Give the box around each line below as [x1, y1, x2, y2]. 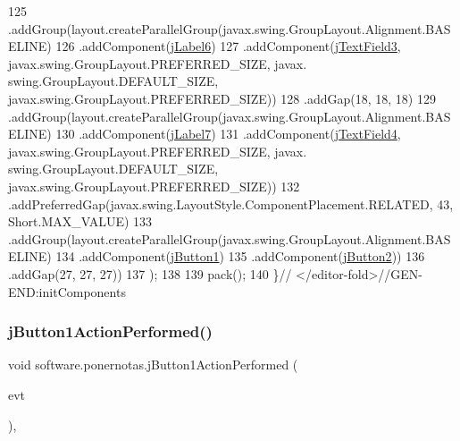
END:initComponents [8, 282, 126, 301]
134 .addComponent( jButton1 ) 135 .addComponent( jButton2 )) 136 [55, 247, 425, 266]
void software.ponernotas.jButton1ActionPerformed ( [8, 355, 298, 374]
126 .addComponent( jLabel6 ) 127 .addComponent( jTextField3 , [55, 37, 401, 55]
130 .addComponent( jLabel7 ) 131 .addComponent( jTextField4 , [55, 124, 401, 143]
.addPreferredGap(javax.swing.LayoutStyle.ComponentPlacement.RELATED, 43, [8, 194, 454, 213]
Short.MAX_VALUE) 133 [8, 212, 153, 231]
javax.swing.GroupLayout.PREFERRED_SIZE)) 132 [8, 176, 300, 195]
